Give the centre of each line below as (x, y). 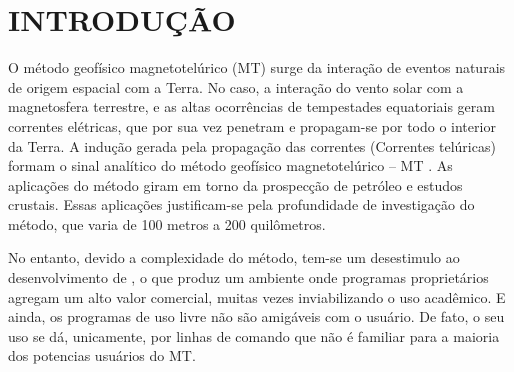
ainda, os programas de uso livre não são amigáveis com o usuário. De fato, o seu (256, 316)
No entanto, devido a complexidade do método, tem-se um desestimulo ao (234, 257)
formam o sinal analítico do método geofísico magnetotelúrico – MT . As (230, 165)
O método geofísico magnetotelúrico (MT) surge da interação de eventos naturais (257, 67)
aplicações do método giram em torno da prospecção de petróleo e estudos (235, 184)
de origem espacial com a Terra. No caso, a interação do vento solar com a (236, 86)
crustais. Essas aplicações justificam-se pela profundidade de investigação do (241, 204)
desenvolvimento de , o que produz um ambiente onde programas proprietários (248, 277)
